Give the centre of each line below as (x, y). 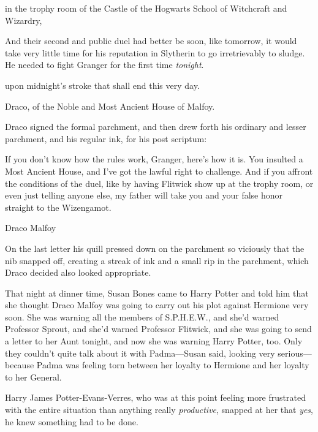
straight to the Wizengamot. (58, 207)
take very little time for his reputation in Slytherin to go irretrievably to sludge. (155, 52)
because (20, 365)
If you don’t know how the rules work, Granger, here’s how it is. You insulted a (154, 159)
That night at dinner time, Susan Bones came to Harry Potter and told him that (157, 293)
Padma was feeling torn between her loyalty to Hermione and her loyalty (173, 365)
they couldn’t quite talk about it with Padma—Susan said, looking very (140, 353)
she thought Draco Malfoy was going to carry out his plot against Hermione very (157, 305)
